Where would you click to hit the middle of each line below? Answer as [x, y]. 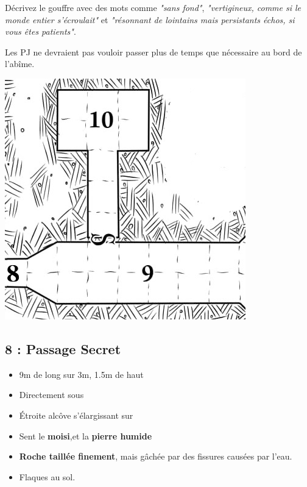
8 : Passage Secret [63, 348]
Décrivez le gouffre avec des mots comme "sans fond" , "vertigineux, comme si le [153, 7]
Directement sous [51, 395]
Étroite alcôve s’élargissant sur [76, 415]
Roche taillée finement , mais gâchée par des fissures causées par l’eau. [156, 456]
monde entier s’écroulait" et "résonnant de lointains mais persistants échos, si [150, 19]
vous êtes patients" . [41, 31]
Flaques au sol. [47, 476]
